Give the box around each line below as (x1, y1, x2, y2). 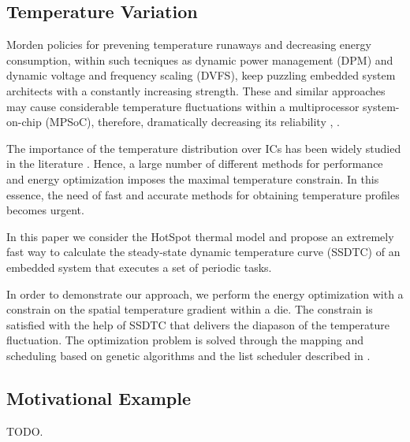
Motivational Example (6, 385, 191, 410)
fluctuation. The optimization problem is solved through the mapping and (6, 332, 363, 348)
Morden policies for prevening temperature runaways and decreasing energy (6, 36, 371, 53)
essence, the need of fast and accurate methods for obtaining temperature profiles (6, 186, 400, 202)
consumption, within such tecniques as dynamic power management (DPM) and (6, 51, 393, 68)
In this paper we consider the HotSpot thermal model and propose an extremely (6, 228, 394, 244)
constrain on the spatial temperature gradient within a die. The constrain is (6, 301, 373, 318)
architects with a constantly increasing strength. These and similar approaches (6, 82, 386, 98)
